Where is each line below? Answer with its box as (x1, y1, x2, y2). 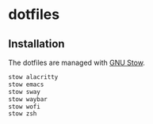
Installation (8, 37, 65, 51)
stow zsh (8, 110, 37, 118)
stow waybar (8, 95, 48, 103)
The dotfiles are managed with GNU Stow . (8, 58, 145, 67)
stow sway (8, 88, 41, 96)
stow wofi (8, 103, 41, 111)
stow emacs (8, 81, 44, 88)
